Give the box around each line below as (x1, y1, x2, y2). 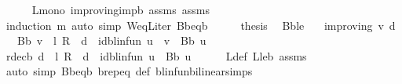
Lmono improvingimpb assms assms (31, 2, 210, 17)
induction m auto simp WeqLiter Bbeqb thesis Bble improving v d (5, 16, 396, 33)
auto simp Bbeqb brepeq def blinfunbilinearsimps (5, 63, 253, 79)
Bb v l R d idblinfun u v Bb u (16, 32, 206, 49)
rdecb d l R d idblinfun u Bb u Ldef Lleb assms (5, 47, 307, 64)
